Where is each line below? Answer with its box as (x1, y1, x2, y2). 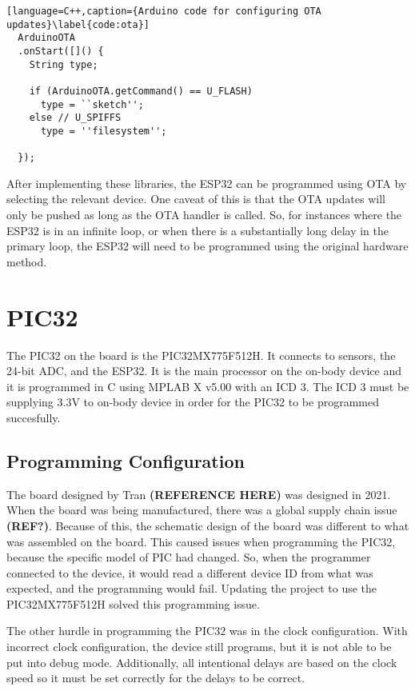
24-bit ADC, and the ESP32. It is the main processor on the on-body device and (6, 362, 402, 379)
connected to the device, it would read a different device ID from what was (6, 564, 373, 581)
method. (6, 253, 47, 270)
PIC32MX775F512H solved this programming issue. (6, 595, 260, 612)
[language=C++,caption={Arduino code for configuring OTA (6, 6, 321, 17)
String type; (29, 58, 98, 70)
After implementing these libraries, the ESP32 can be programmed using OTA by (6, 174, 407, 191)
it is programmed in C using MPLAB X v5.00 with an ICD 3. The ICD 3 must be (6, 377, 409, 394)
